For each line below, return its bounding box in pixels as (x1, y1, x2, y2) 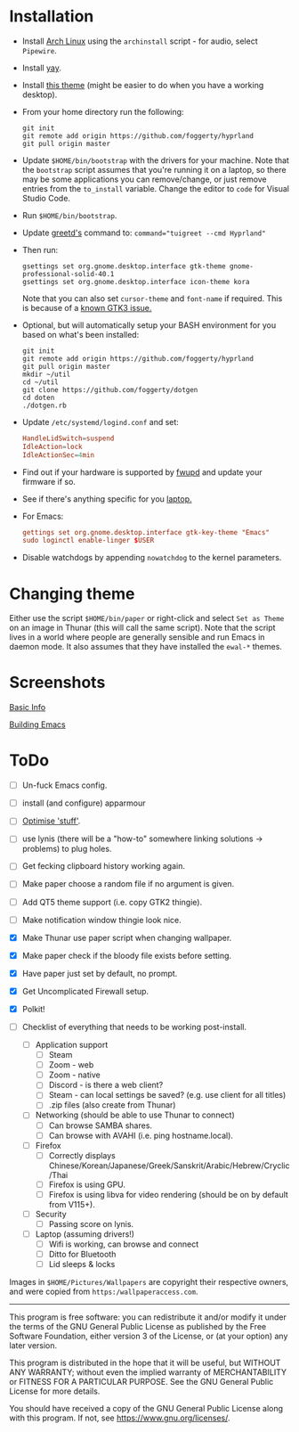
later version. (9, 1340, 58, 1351)
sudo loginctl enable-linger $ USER (21, 536, 155, 545)
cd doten (21, 393, 55, 402)
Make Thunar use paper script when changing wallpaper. (21, 932, 232, 943)
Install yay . (21, 62, 62, 73)
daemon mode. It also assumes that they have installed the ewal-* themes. (9, 642, 283, 652)
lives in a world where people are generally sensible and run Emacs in (9, 632, 265, 642)
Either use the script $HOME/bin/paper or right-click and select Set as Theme (9, 613, 285, 624)
